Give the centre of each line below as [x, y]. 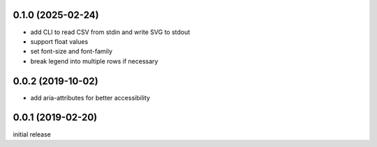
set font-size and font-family [72, 52]
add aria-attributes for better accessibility [90, 98]
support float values [59, 41]
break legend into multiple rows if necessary [94, 61]
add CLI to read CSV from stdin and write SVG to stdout [110, 32]
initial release [32, 134]
